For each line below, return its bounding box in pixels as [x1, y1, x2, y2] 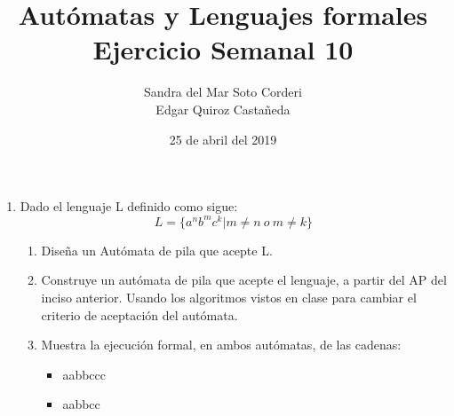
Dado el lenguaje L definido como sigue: [20, 197, 238, 216]
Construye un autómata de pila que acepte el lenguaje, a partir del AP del [41, 271, 447, 289]
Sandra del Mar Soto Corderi [144, 82, 302, 101]
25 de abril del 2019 [169, 130, 277, 148]
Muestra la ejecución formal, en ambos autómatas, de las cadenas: [41, 335, 402, 354]
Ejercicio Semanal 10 [92, 31, 354, 67]
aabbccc [62, 365, 106, 383]
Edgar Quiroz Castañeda [155, 99, 291, 118]
